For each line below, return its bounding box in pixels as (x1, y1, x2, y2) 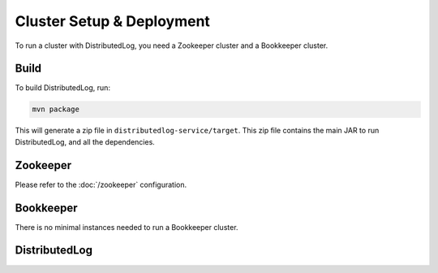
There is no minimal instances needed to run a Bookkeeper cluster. (15, 222, 238, 232)
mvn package (32, 105, 80, 114)
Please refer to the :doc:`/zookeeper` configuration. (15, 180, 187, 189)
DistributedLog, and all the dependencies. (15, 136, 156, 146)
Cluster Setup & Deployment (15, 12, 211, 30)
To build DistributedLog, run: (15, 83, 111, 93)
